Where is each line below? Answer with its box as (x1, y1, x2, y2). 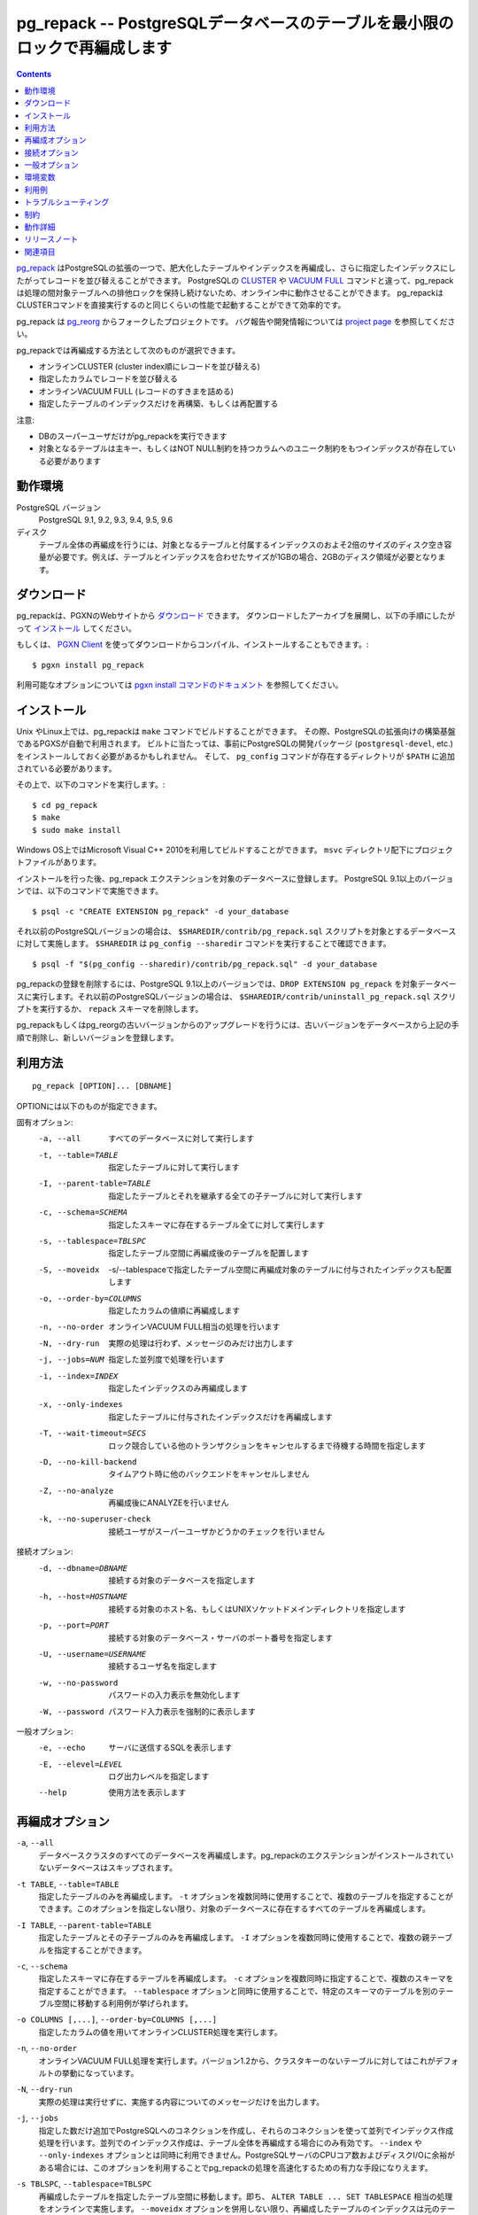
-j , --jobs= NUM (38, 1355, 105, 1364)
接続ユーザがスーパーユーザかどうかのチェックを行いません (108, 1526, 325, 1536)
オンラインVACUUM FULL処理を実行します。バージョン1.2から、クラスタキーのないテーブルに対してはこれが (38, 2056, 436, 2066)
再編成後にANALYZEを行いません (108, 1497, 229, 1508)
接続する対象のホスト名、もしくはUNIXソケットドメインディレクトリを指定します (108, 1604, 406, 1614)
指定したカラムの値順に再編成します (108, 1305, 241, 1316)
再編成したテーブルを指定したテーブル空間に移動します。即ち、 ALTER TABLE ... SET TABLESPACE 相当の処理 (38, 2191, 453, 2202)
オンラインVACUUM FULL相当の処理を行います (108, 1321, 281, 1333)
